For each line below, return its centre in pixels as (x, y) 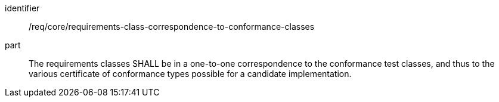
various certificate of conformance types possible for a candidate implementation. (190, 74)
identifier (22, 8)
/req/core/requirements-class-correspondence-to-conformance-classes (172, 27)
